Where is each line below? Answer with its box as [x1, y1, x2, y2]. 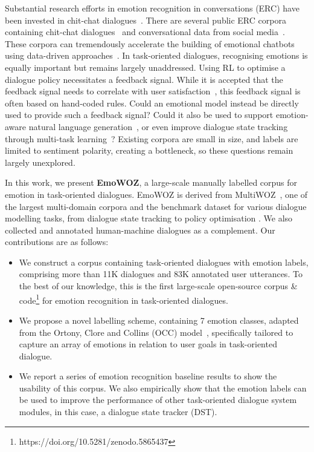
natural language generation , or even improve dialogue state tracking [28, 120, 288, 133]
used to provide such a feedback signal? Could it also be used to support [5, 108, 274, 121]
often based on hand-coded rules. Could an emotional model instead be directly [5, 96, 299, 109]
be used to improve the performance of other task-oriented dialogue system [19, 393, 297, 406]
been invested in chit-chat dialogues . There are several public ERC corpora [5, 13, 286, 26]
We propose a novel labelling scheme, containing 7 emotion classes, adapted [19, 313, 299, 326]
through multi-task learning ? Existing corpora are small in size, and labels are [5, 132, 298, 145]
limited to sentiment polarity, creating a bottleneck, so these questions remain [5, 144, 293, 157]
